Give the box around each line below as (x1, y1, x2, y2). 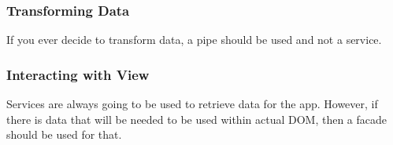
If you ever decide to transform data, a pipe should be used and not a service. (6, 31, 382, 48)
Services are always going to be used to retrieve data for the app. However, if (6, 96, 378, 112)
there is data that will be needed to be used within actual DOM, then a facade (6, 111, 387, 127)
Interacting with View (6, 64, 150, 84)
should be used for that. (6, 126, 122, 143)
